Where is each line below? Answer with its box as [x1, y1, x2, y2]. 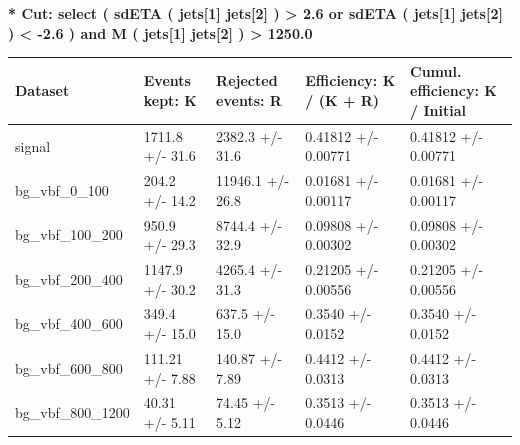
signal [15, 135, 51, 156]
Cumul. [410, 60, 462, 81]
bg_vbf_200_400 [15, 268, 123, 289]
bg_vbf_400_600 [15, 313, 123, 334]
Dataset [15, 80, 70, 101]
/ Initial [410, 99, 466, 120]
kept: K [143, 90, 197, 111]
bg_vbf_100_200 [15, 224, 123, 245]
